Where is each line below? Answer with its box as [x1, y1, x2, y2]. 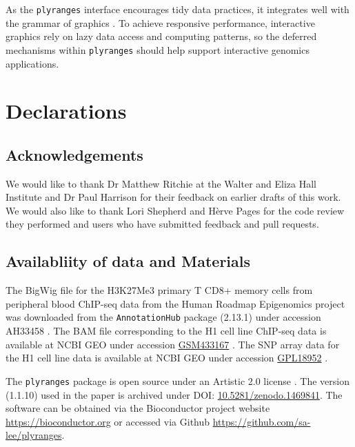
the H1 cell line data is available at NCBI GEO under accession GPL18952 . [6, 350, 328, 365]
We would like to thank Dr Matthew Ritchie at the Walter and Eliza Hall [6, 176, 317, 190]
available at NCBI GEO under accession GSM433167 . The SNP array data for [6, 337, 340, 351]
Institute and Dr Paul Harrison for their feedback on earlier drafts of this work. [6, 190, 341, 204]
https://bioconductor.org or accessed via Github [6, 414, 210, 428]
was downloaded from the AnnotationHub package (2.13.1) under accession [6, 310, 321, 324]
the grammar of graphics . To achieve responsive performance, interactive [6, 15, 315, 30]
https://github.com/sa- [212, 414, 311, 428]
